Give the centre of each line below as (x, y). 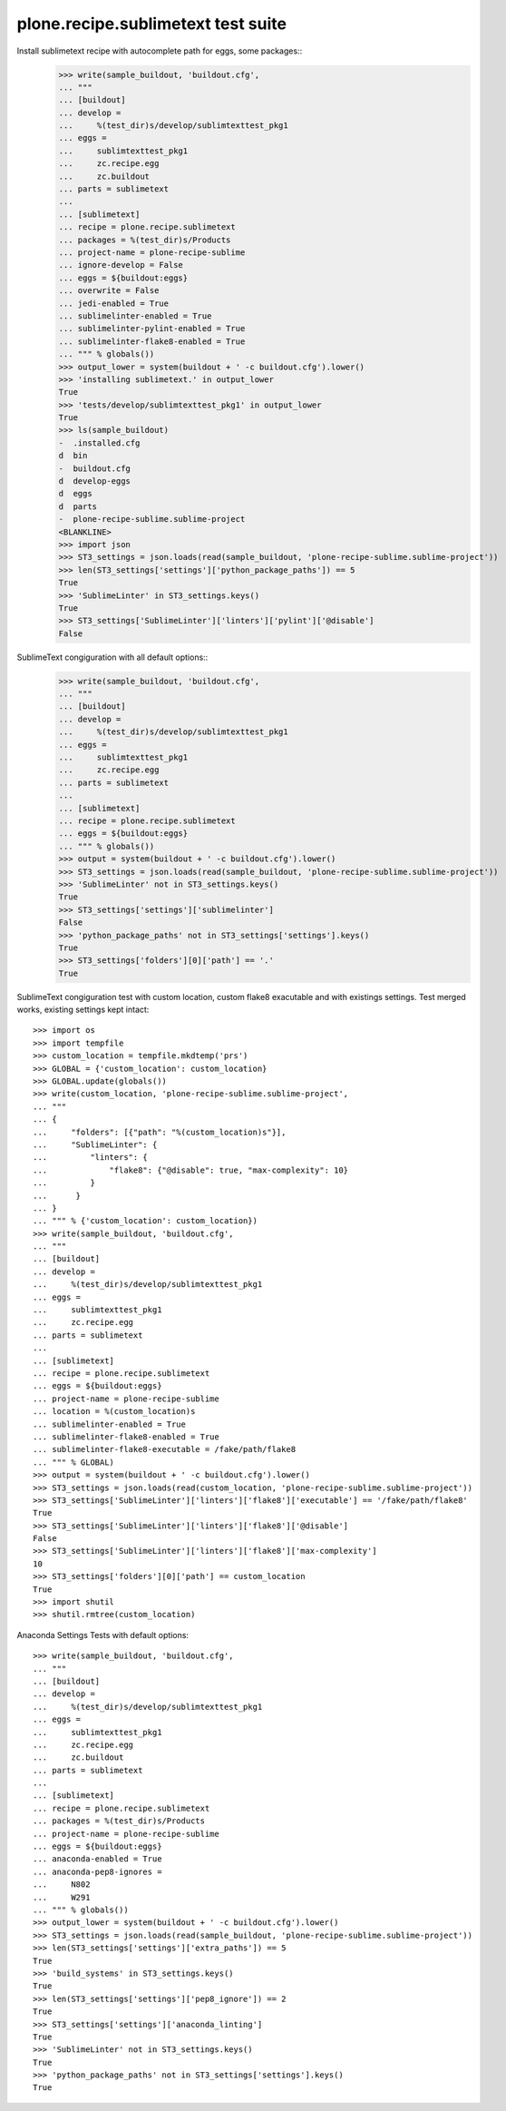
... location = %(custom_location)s (114, 1412)
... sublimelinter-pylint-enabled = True (152, 329)
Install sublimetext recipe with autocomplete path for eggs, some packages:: (160, 51)
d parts (78, 506)
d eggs (75, 494)
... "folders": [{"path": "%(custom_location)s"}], (160, 1132)
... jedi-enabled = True (114, 303)
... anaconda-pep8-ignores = (97, 1871)
